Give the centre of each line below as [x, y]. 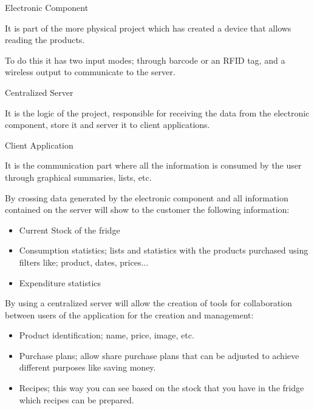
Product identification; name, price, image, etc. [107, 335]
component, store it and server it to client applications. [108, 125]
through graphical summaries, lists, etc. [78, 177]
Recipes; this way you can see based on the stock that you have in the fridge [162, 388]
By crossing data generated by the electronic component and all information [147, 197]
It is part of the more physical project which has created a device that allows [148, 28]
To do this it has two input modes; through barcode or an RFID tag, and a [145, 60]
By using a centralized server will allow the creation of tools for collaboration [148, 303]
